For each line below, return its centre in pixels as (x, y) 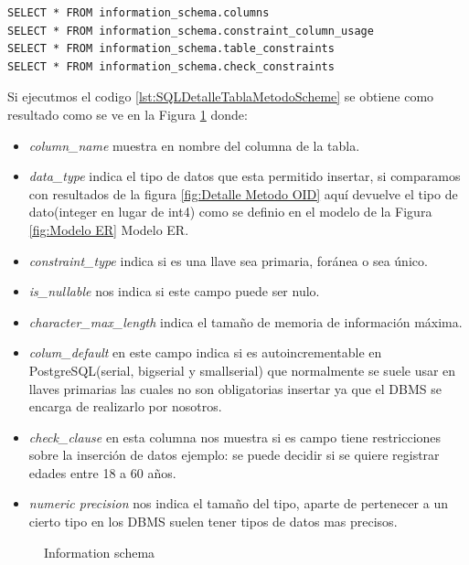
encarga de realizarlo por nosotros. (125, 406)
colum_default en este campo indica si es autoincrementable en (205, 352)
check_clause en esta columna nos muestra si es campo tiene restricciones (235, 437)
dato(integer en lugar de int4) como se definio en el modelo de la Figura (230, 212)
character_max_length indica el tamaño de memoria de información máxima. (245, 321)
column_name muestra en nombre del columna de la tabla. (194, 145)
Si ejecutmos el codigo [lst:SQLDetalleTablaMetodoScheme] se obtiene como (221, 96)
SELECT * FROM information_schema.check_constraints (171, 66)
